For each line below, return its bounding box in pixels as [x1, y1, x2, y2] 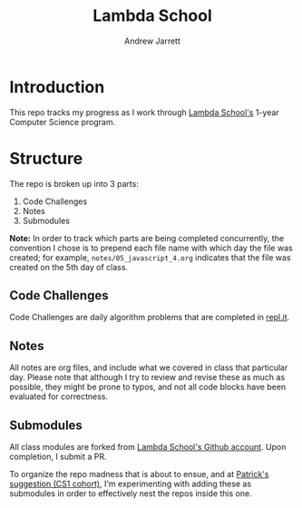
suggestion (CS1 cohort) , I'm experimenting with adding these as [9, 478, 252, 490]
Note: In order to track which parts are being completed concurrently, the [9, 232, 284, 243]
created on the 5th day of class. [9, 261, 129, 272]
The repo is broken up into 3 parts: [9, 178, 139, 189]
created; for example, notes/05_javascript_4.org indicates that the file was [9, 251, 292, 263]
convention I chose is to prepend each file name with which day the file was [9, 242, 293, 253]
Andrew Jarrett [123, 35, 181, 46]
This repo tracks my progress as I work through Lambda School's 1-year [9, 106, 279, 118]
